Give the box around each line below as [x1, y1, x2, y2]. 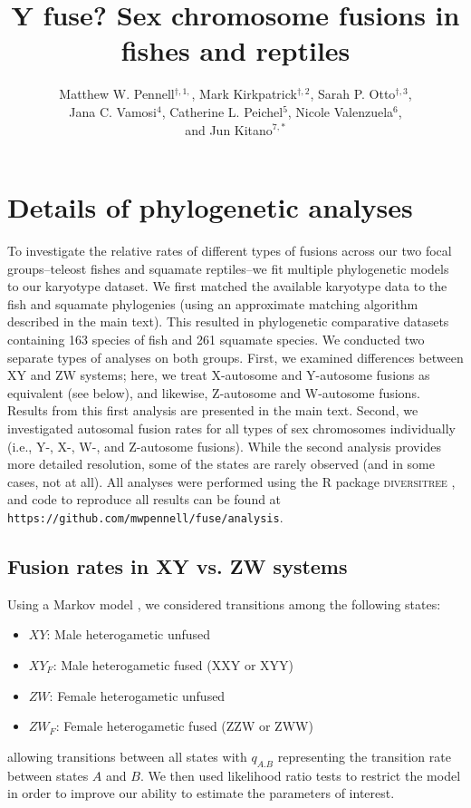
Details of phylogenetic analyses [7, 189, 413, 226]
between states [7, 765, 89, 784]
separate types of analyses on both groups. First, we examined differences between [7, 347, 464, 366]
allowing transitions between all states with [7, 746, 247, 765]
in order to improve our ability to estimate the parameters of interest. [7, 784, 395, 803]
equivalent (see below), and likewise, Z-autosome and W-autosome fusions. [7, 383, 420, 402]
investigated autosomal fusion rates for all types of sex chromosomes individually [7, 418, 457, 437]
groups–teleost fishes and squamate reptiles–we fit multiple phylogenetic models [7, 258, 449, 277]
